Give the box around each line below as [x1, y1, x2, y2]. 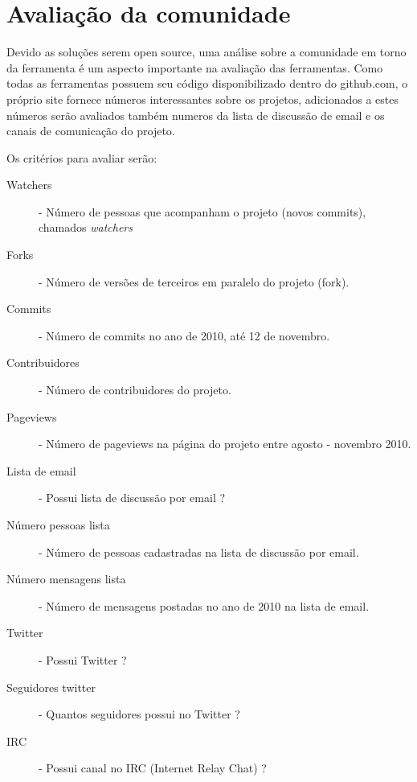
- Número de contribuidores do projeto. [39, 381, 231, 398]
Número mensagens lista [6, 570, 126, 587]
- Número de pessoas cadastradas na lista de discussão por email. [39, 543, 359, 560]
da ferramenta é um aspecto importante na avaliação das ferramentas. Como [6, 59, 383, 76]
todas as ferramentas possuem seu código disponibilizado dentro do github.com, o [6, 75, 408, 92]
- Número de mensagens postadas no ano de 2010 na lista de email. [39, 597, 370, 614]
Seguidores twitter [6, 678, 96, 695]
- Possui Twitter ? [39, 651, 127, 668]
